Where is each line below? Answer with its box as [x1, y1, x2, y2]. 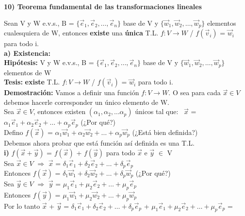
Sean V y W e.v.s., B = [4, 17, 74, 28]
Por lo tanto [4, 200, 40, 211]
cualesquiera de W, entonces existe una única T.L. [4, 28, 159, 38]
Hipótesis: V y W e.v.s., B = [4, 57, 94, 67]
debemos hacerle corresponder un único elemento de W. [4, 97, 169, 107]
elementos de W [4, 67, 51, 77]
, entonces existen [33, 106, 86, 116]
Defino [4, 127, 23, 137]
